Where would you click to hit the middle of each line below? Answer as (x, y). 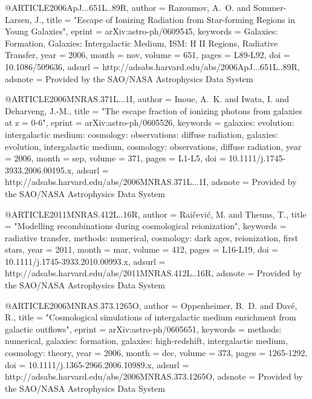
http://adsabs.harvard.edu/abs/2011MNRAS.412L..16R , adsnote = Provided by (153, 273)
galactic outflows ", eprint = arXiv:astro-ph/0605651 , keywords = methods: (143, 329)
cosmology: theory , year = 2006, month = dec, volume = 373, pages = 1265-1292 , (156, 353)
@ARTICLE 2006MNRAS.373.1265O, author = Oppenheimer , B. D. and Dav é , (151, 305)
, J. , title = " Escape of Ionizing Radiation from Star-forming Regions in (162, 19)
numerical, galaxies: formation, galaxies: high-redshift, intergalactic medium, (146, 341)
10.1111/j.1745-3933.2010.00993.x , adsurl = (85, 261)
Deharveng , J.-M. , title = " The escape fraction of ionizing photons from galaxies (154, 110)
